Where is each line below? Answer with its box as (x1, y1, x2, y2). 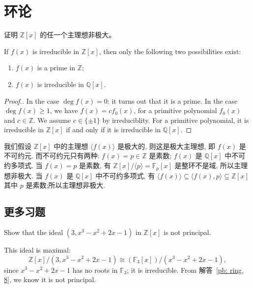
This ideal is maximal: (4, 244, 71, 255)
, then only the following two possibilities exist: (99, 46, 241, 56)
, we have (50, 105, 78, 115)
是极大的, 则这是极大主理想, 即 (117, 141, 216, 151)
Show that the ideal (4, 227, 63, 237)
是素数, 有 (79, 160, 111, 171)
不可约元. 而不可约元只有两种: (4, 150, 100, 161)
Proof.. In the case (4, 95, 59, 106)
